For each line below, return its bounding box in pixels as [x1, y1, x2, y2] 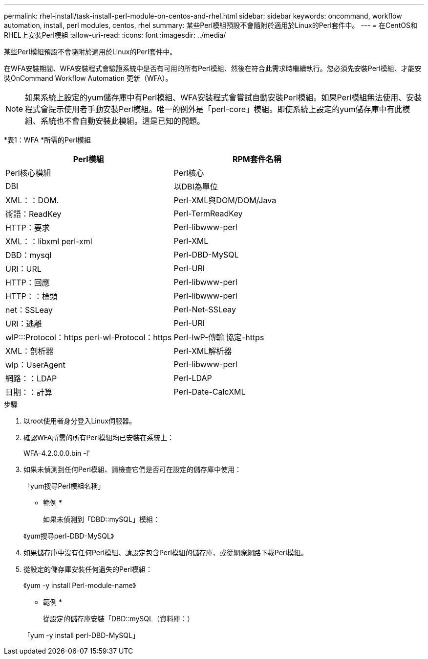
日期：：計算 [5, 387, 53, 397]
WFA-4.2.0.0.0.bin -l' [23, 449, 90, 457]
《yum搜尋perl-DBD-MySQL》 [23, 532, 114, 540]
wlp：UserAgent [5, 360, 65, 370]
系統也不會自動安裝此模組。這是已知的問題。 [41, 116, 205, 126]
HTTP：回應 [5, 278, 50, 287]
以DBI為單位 [173, 182, 218, 191]
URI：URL [5, 264, 42, 274]
